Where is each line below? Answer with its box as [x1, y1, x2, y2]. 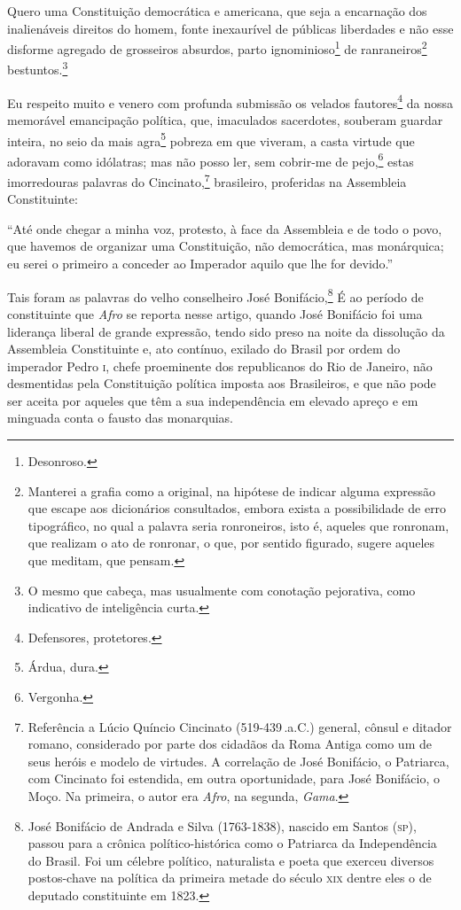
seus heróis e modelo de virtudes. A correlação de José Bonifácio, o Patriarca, [27, 751, 449, 770]
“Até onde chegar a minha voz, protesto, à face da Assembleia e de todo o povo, [7, 219, 442, 237]
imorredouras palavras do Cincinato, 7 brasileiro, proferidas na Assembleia [7, 170, 407, 191]
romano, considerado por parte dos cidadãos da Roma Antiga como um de [27, 735, 432, 753]
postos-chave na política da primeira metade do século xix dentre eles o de [27, 868, 432, 887]
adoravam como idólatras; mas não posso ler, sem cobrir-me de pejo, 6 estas [7, 149, 414, 170]
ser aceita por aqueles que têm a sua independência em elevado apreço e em [7, 391, 418, 409]
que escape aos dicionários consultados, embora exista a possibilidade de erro [27, 499, 447, 517]
